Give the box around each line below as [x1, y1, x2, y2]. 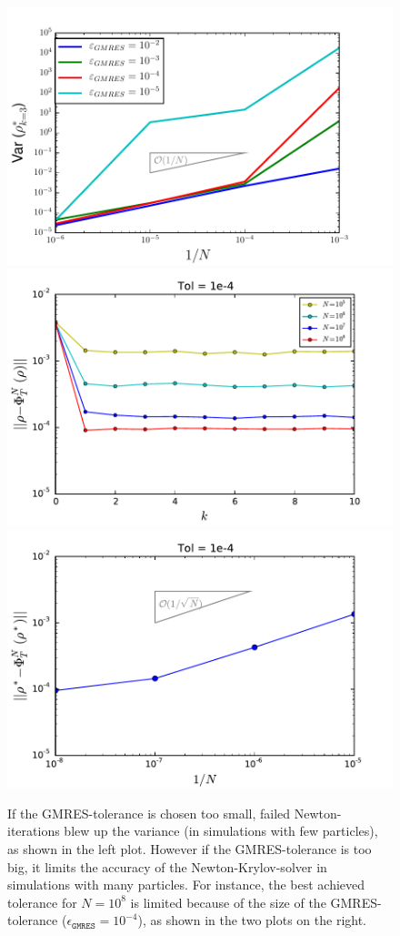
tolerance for [7, 892, 77, 911]
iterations [7, 821, 60, 840]
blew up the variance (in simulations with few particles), [64, 821, 378, 840]
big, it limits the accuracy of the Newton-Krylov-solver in [7, 857, 327, 876]
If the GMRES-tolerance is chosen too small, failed [7, 803, 291, 822]
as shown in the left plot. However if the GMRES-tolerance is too [7, 839, 372, 858]
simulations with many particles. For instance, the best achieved [7, 875, 365, 894]
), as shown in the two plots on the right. [137, 911, 367, 930]
